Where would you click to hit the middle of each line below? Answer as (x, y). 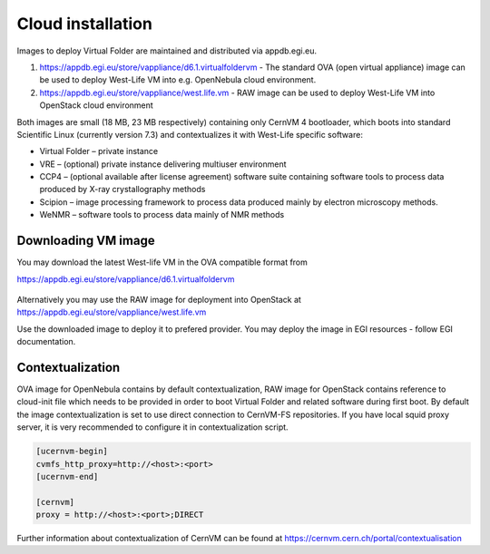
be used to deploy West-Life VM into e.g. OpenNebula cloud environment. (178, 80)
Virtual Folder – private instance (99, 151)
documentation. (46, 342)
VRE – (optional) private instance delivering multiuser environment (163, 164)
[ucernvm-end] (67, 476)
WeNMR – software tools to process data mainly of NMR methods (162, 215)
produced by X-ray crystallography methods (122, 190)
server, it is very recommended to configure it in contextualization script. (153, 427)
